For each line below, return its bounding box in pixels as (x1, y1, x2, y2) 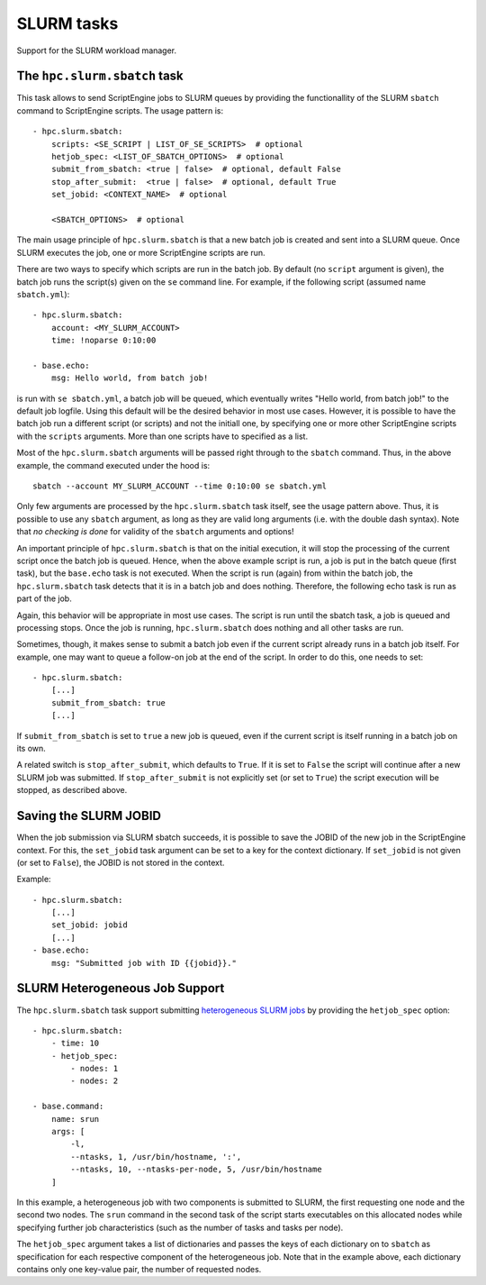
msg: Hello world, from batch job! (50, 373, 209, 383)
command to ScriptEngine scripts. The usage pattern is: (16, 105, 224, 116)
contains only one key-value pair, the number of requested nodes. (16, 1263, 262, 1274)
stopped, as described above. (16, 785, 128, 796)
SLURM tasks (16, 14, 119, 33)
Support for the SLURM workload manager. (16, 45, 177, 56)
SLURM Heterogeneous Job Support (16, 980, 225, 996)
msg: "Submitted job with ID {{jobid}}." (50, 958, 238, 968)
